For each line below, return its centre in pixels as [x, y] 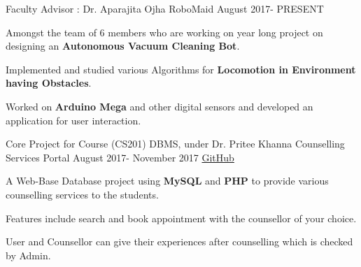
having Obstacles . [49, 83]
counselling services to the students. [82, 194]
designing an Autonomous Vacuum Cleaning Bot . [123, 46]
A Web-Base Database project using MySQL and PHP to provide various [167, 181]
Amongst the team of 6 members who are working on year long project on [164, 32]
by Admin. [28, 255]
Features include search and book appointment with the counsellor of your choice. [181, 218]
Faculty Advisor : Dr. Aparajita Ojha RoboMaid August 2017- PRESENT [165, 8]
